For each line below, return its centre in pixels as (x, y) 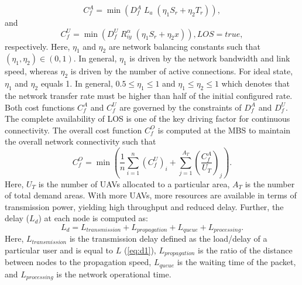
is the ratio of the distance (245, 250)
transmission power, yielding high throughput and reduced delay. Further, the (144, 206)
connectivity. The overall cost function (73, 130)
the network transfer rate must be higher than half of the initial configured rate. (149, 95)
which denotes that (255, 83)
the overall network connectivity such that (80, 141)
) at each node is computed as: (93, 218)
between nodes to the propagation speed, (78, 262)
